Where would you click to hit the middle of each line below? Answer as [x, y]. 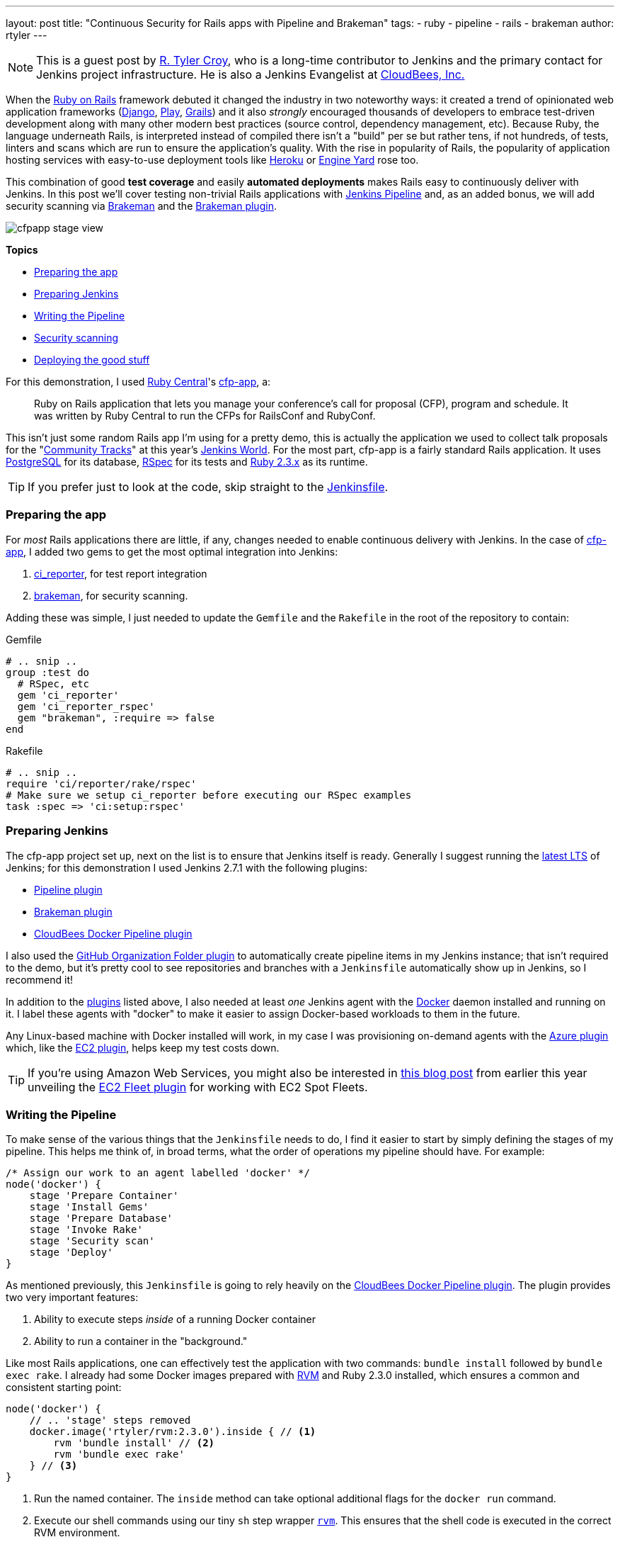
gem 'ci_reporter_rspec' [86, 706]
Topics [22, 250]
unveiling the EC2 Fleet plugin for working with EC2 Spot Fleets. [198, 1087]
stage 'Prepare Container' [104, 1196]
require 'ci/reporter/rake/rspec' [101, 783]
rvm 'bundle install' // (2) [134, 1443]
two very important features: [72, 1298]
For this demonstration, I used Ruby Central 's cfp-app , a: [138, 382]
